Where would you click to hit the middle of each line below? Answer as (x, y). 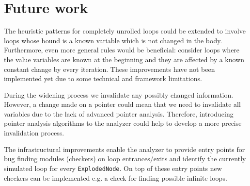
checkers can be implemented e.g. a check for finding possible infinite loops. (116, 178)
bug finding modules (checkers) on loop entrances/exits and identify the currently (125, 159)
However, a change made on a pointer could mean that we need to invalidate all (122, 104)
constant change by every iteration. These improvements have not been (109, 69)
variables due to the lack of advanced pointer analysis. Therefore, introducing (119, 113)
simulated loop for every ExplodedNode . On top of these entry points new (113, 168)
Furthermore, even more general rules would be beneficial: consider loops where (122, 50)
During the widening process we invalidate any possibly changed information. (119, 94)
